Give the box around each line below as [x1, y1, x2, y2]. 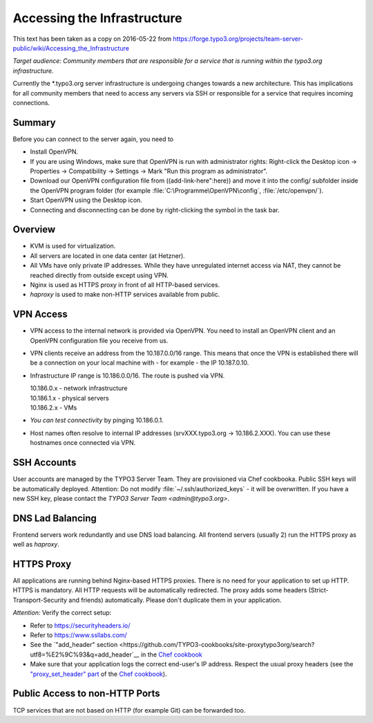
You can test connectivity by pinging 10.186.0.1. [30, 416, 164, 425]
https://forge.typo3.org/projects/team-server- [173, 35, 304, 43]
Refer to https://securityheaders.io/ [30, 621, 131, 630]
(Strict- [308, 586, 329, 594]
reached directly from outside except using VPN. [30, 271, 169, 280]
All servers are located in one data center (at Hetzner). [30, 251, 186, 259]
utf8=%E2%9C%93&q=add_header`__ [30, 650, 140, 659]
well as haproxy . [12, 540, 60, 549]
